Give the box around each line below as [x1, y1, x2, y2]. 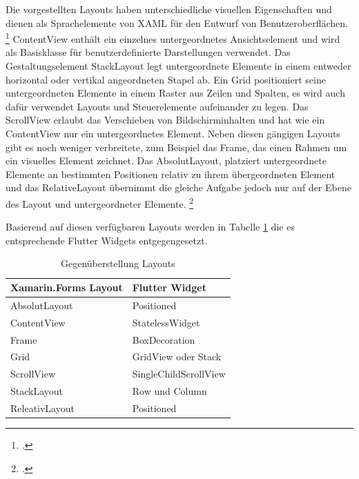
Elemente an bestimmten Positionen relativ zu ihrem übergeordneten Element [6, 166, 336, 181]
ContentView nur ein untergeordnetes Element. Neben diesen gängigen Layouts [6, 126, 340, 140]
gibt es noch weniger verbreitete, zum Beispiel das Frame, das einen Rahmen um [6, 139, 347, 154]
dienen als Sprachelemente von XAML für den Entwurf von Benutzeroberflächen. [6, 15, 348, 30]
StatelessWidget [132, 315, 200, 329]
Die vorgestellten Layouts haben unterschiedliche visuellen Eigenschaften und [6, 2, 332, 16]
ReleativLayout [10, 400, 75, 415]
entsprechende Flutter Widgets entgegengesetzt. [6, 233, 208, 247]
